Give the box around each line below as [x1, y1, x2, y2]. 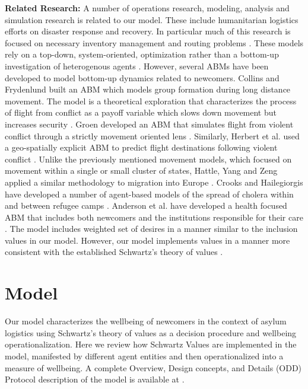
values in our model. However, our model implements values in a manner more [5, 234, 290, 246]
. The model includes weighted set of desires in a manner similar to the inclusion [5, 222, 298, 235]
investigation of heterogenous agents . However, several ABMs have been [5, 59, 269, 72]
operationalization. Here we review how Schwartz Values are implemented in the [5, 338, 297, 350]
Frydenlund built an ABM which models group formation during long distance [5, 83, 291, 95]
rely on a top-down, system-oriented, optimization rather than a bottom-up [5, 48, 279, 60]
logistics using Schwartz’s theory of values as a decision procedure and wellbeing [5, 326, 297, 339]
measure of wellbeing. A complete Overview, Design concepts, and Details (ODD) [5, 361, 302, 374]
